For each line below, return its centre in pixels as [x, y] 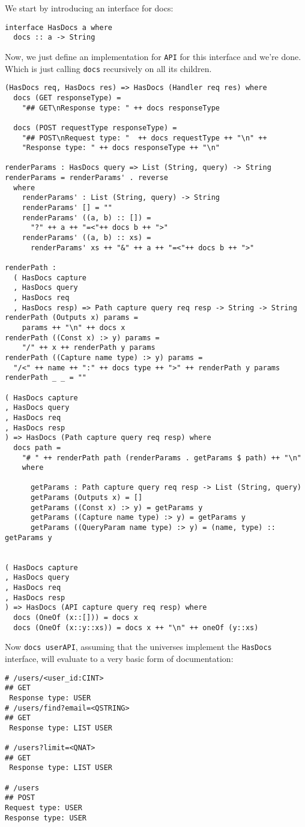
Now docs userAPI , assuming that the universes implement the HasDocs [138, 647]
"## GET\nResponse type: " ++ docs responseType [121, 108]
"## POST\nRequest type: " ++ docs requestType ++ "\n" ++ [144, 138]
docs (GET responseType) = [67, 98]
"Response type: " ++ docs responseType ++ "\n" [121, 148]
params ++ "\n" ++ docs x [74, 327]
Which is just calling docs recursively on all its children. [108, 68]
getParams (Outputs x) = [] [86, 498]
